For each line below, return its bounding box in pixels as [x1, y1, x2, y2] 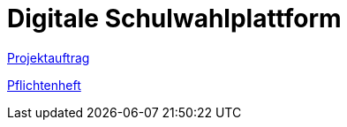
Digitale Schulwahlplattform [7, 4, 342, 34]
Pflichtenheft [7, 77, 81, 93]
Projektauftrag [7, 49, 90, 65]
